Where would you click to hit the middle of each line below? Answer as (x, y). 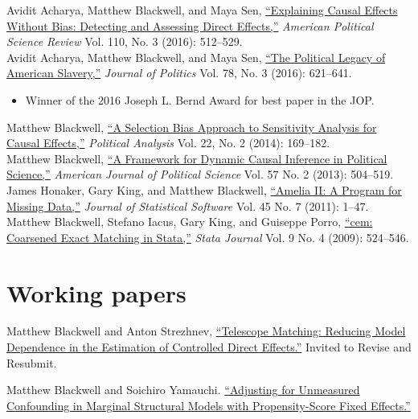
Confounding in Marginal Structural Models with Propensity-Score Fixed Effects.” (209, 405)
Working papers (96, 292)
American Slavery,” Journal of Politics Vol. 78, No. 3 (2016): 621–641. (179, 73)
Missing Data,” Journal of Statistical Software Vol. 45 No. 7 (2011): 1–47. (188, 205)
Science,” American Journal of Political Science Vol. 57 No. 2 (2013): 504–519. (200, 174)
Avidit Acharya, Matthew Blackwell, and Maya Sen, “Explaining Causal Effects (202, 10)
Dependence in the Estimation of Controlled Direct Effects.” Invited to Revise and (209, 347)
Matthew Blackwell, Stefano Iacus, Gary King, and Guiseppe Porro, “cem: (190, 222)
